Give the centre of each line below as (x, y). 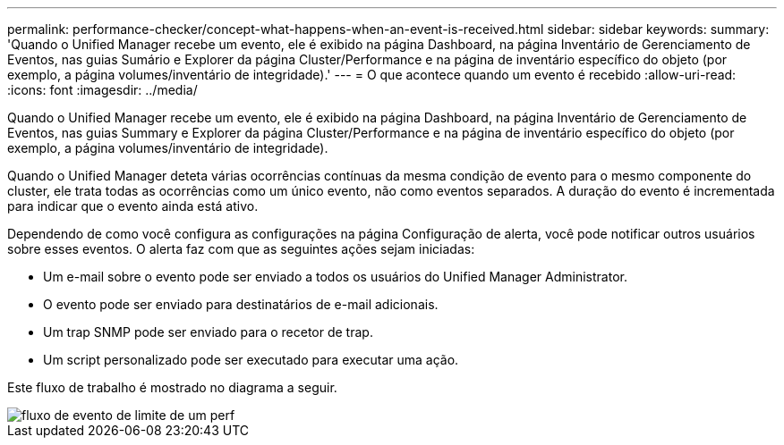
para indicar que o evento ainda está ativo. (133, 206)
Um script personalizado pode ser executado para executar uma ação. (251, 360)
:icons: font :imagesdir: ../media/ (102, 90)
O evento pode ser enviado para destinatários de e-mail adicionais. (241, 304)
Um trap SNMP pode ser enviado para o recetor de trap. (208, 332)
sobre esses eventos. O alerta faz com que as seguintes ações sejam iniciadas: (241, 249)
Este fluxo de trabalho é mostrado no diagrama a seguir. (172, 387)
